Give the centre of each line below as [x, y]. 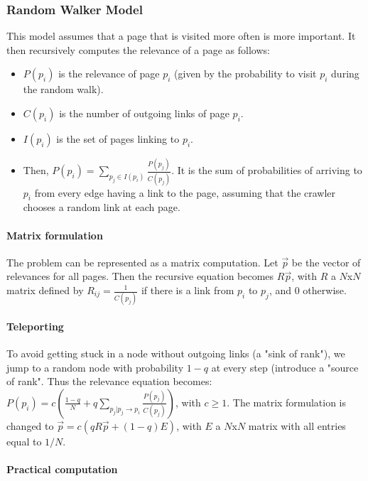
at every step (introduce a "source [285, 367]
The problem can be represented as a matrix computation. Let [142, 262]
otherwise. [325, 290]
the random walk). [63, 89]
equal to [24, 441]
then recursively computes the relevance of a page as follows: [138, 49]
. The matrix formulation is [286, 402]
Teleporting [35, 326]
